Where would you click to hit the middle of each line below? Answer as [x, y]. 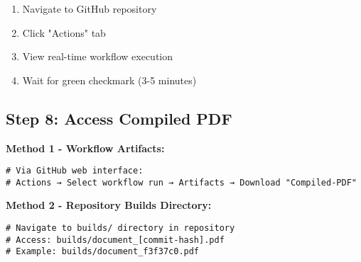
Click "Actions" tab [64, 32]
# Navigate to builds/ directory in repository [120, 228]
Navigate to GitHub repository [90, 8]
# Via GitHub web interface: [75, 171]
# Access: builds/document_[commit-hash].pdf [115, 240]
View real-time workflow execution [98, 56]
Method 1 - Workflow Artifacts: [85, 148]
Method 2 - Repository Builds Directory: [109, 205]
